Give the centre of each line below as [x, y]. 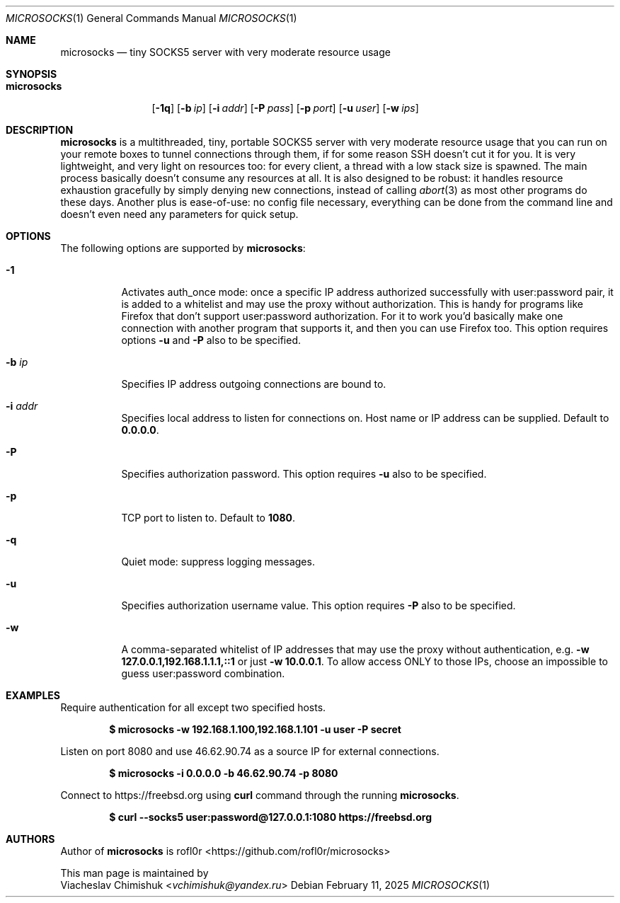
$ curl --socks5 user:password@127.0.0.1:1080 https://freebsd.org [271, 817]
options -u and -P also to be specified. [211, 340]
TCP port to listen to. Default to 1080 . [208, 518]
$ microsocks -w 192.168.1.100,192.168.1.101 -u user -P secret [255, 729]
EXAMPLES [33, 695]
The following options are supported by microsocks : [183, 248]
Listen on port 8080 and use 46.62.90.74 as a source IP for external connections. [250, 751]
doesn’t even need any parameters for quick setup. [179, 214]
